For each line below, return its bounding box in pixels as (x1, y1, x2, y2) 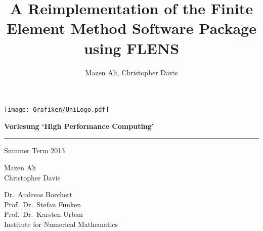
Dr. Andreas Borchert (4, 189, 73, 200)
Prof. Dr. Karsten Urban (4, 209, 83, 219)
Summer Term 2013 (4, 145, 65, 156)
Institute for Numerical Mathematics (4, 218, 118, 229)
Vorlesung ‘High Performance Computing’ (4, 120, 154, 131)
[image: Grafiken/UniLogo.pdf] (4, 106, 109, 114)
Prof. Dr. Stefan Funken (4, 199, 81, 209)
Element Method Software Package (7, 18, 256, 38)
